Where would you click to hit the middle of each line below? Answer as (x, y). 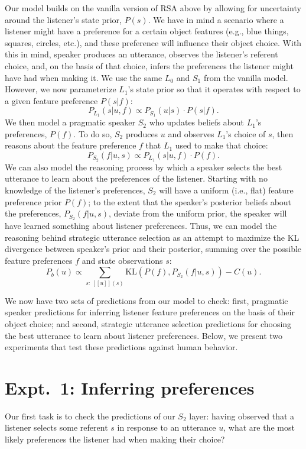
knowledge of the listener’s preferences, (75, 190)
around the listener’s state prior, (63, 19)
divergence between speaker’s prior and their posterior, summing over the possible (153, 249)
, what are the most (259, 427)
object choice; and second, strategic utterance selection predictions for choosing (148, 323)
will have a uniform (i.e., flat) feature (226, 190)
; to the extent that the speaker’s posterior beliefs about (190, 201)
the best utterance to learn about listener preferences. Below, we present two (144, 335)
